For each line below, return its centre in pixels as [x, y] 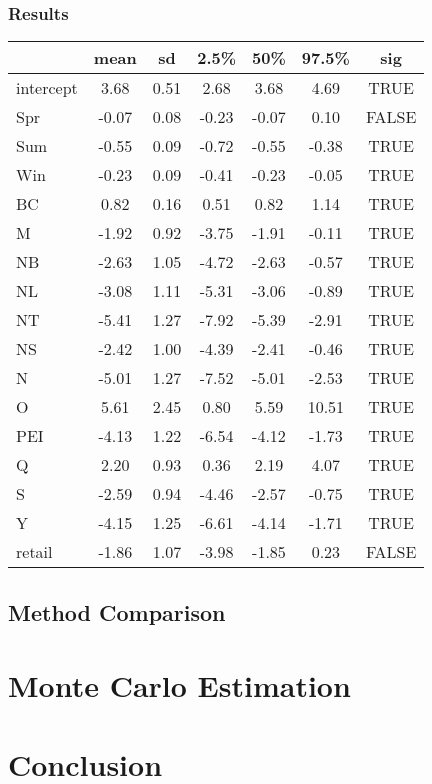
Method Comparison [117, 611]
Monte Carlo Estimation [179, 685]
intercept [47, 88]
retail [34, 552]
